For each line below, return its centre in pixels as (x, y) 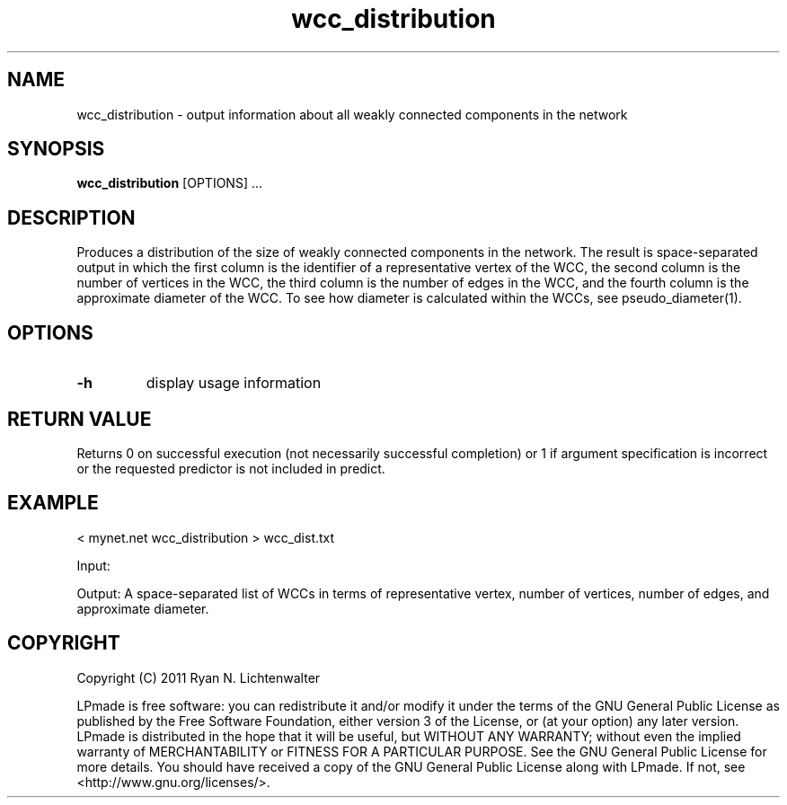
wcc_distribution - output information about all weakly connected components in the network (352, 114)
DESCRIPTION (71, 217)
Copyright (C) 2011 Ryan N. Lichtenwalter (199, 677)
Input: (93, 565)
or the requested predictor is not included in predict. (231, 468)
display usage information (234, 383)
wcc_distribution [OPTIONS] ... (170, 183)
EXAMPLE (53, 503)
